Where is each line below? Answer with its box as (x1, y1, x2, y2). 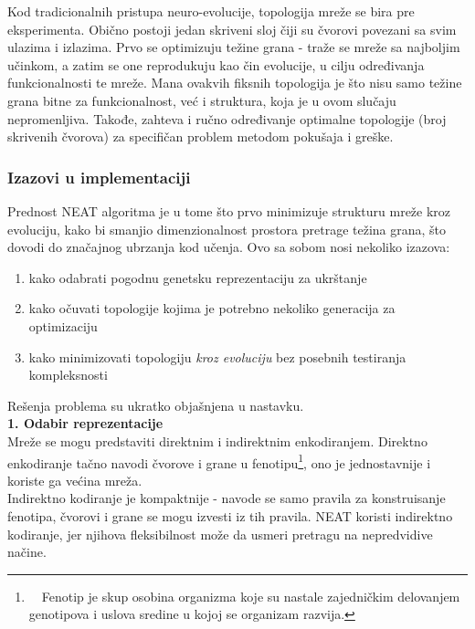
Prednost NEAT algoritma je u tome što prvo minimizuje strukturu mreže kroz (7, 201, 451, 220)
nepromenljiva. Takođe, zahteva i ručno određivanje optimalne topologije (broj (7, 109, 447, 128)
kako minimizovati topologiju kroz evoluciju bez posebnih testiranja (28, 347, 406, 366)
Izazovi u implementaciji (7, 165, 191, 188)
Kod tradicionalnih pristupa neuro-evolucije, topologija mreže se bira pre (7, 2, 415, 20)
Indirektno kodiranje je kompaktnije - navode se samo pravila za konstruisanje (7, 488, 446, 508)
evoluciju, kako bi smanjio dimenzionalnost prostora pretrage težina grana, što (7, 219, 447, 238)
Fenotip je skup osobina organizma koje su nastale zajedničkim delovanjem (41, 586, 460, 605)
